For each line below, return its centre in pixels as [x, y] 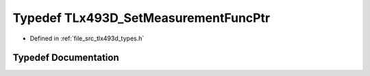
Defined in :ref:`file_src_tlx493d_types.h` [87, 38]
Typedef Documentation [66, 58]
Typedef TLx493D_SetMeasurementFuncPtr [141, 18]
